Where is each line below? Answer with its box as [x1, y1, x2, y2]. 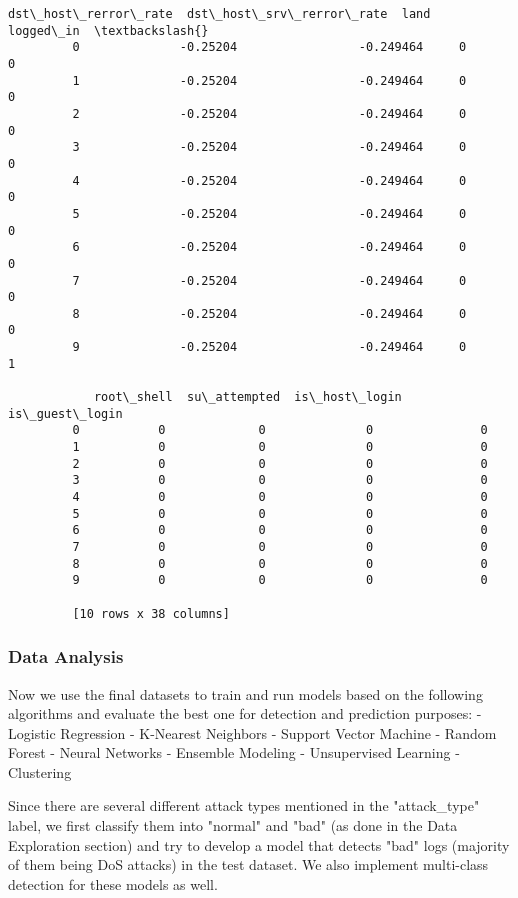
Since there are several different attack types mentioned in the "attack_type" [8, 795, 480, 816]
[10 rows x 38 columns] [72, 606, 230, 621]
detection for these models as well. [8, 873, 218, 894]
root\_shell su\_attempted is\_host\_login [93, 390, 402, 405]
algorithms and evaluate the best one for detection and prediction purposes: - [8, 703, 482, 724]
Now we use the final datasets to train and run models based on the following [8, 683, 483, 704]
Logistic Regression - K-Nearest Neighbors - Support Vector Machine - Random [8, 722, 497, 743]
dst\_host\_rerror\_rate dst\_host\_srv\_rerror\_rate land [8, 7, 431, 21]
